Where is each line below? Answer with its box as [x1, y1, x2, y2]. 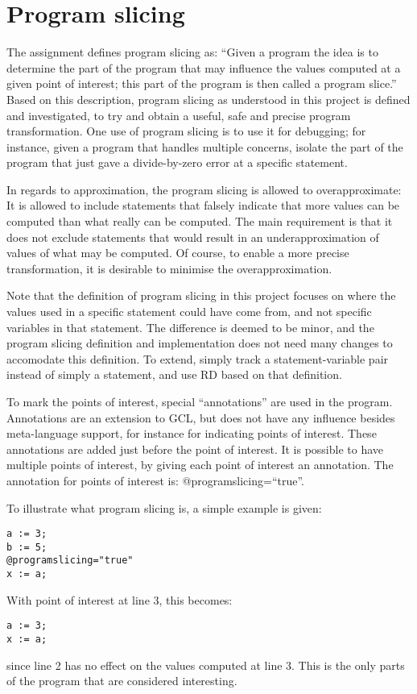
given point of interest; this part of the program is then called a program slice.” [6, 75, 397, 92]
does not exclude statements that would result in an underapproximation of [6, 228, 379, 245]
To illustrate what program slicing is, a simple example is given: [6, 499, 322, 516]
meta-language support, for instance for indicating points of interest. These [6, 425, 377, 442]
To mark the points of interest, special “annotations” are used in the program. [6, 393, 393, 409]
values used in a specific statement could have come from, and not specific [6, 303, 372, 320]
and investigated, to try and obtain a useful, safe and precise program [6, 106, 351, 123]
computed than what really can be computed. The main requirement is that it [6, 213, 393, 230]
